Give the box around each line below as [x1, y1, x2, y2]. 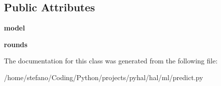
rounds [4, 39, 28, 49]
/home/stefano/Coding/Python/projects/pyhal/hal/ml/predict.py [4, 72, 203, 82]
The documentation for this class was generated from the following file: [4, 56, 218, 66]
